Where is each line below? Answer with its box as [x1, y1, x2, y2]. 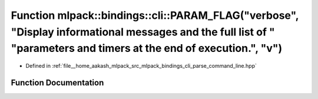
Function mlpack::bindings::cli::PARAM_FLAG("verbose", [11, 9, 299, 22]
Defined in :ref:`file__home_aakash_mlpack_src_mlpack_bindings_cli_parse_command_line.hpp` [25, 62, 257, 70]
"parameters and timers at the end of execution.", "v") [11, 42, 283, 55]
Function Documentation [11, 77, 104, 88]
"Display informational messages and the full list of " [11, 25, 275, 38]
